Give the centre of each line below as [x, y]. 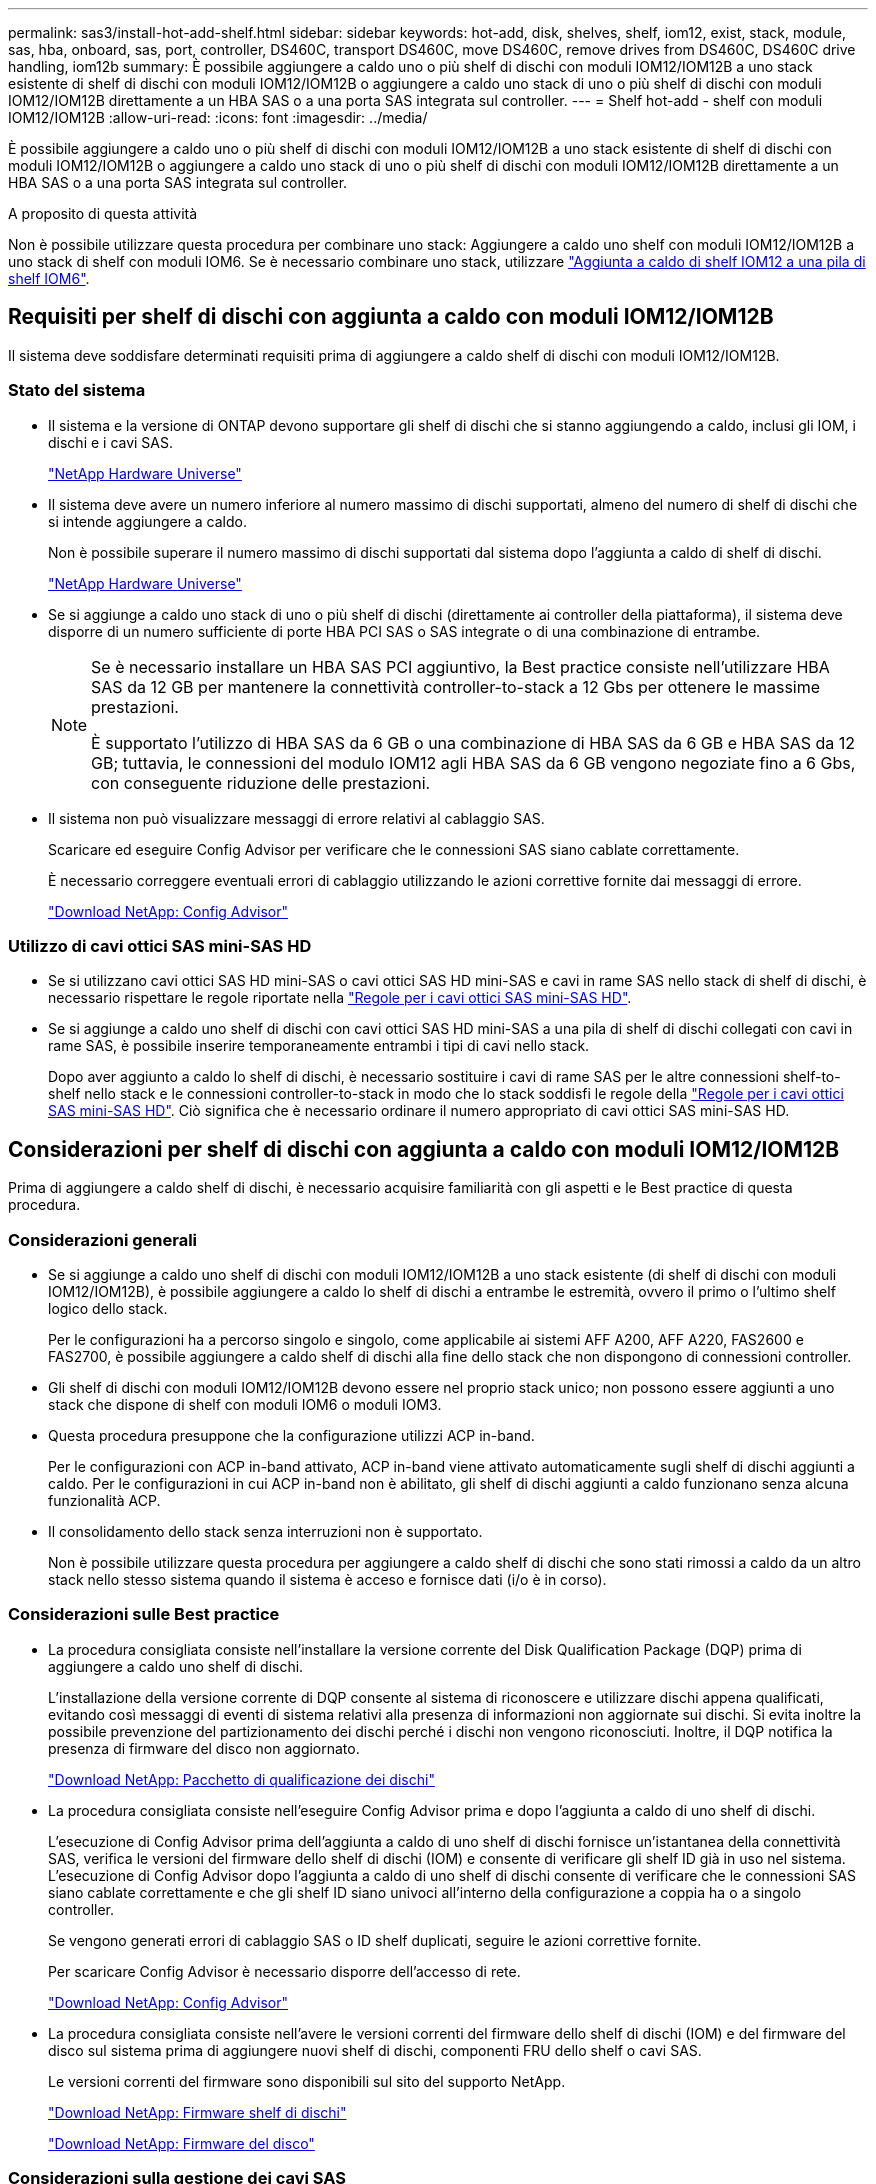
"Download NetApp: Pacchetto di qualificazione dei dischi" [241, 1779]
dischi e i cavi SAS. [111, 442]
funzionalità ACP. [104, 1500]
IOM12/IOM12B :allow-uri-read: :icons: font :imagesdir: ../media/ [218, 117]
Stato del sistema [77, 390]
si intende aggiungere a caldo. [147, 521]
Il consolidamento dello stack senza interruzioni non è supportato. [265, 1531]
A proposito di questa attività [103, 213]
